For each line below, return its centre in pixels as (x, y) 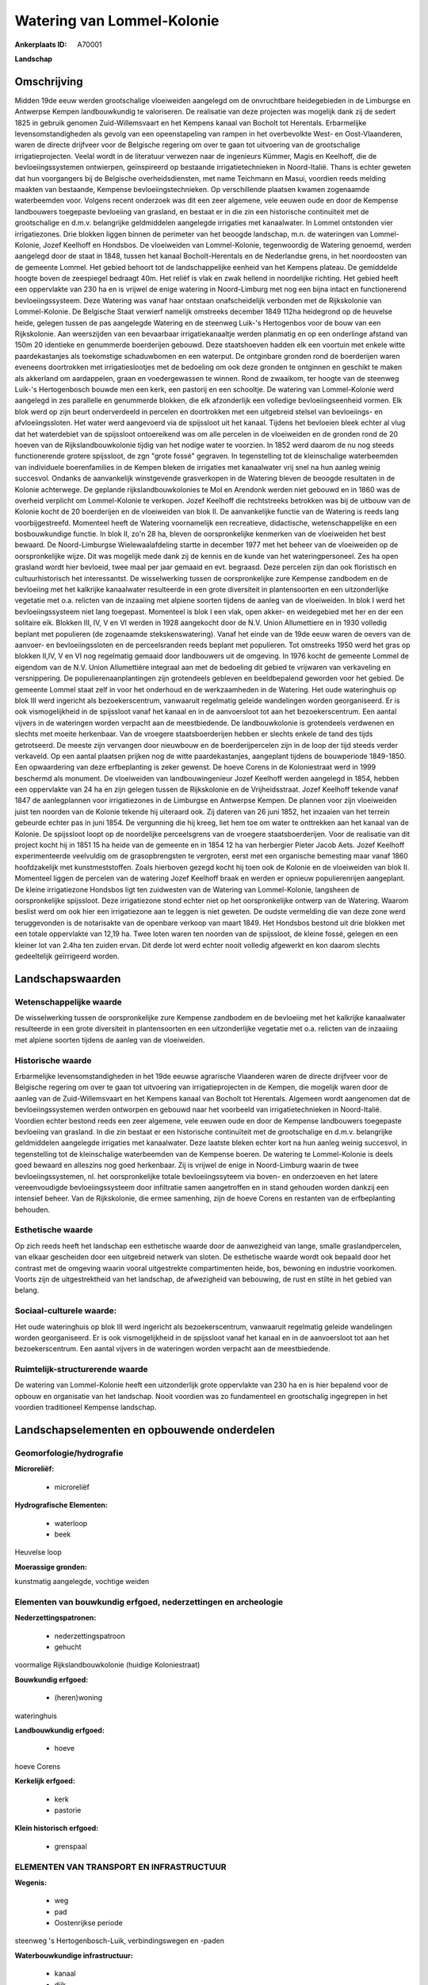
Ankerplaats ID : (41, 44)
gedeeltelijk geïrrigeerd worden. (67, 956)
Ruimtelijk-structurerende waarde (81, 1370)
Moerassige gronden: (51, 1567)
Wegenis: (31, 1883)
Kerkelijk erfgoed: (45, 1781)
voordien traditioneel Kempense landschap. (86, 1407)
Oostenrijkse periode (88, 1923)
